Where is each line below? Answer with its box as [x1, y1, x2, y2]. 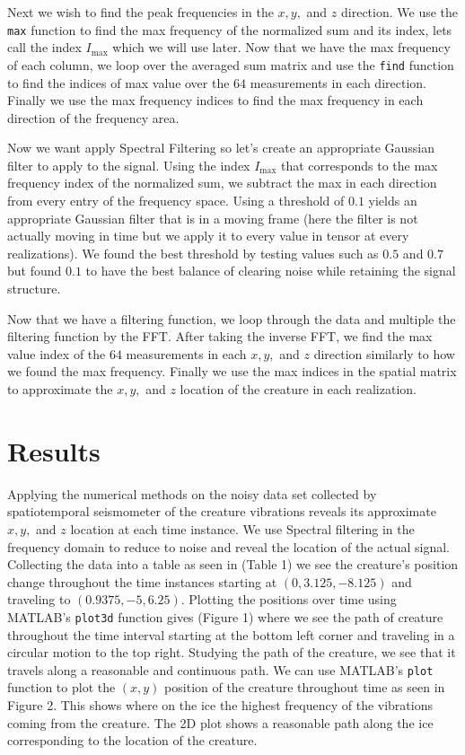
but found [7, 261, 62, 280]
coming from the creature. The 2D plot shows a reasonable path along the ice [7, 713, 434, 732]
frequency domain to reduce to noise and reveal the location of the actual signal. [7, 537, 450, 556]
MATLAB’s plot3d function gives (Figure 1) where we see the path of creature [7, 607, 443, 626]
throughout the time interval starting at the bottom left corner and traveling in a [7, 625, 455, 644]
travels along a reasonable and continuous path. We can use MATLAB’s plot [7, 660, 434, 679]
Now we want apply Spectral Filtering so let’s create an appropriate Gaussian [7, 138, 435, 157]
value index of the [7, 344, 106, 363]
